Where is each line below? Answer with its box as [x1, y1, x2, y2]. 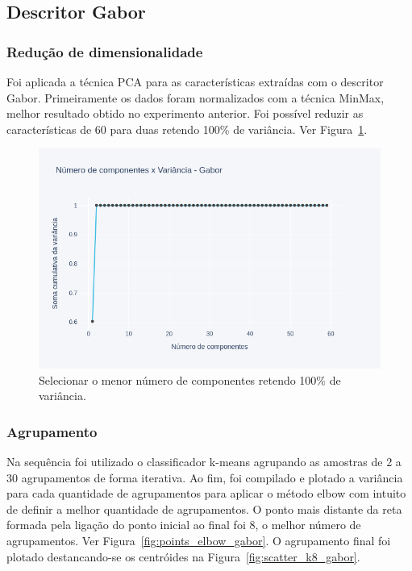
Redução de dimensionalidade [6, 41, 203, 61]
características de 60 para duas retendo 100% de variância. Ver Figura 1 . [6, 120, 368, 137]
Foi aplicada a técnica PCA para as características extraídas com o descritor [6, 73, 384, 90]
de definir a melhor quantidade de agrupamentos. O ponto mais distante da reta [6, 500, 402, 517]
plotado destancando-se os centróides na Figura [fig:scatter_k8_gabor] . [6, 548, 360, 565]
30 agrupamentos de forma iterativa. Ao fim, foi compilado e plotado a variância [6, 469, 403, 486]
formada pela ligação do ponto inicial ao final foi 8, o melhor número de [6, 516, 361, 533]
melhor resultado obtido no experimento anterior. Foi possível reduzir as [6, 105, 364, 122]
